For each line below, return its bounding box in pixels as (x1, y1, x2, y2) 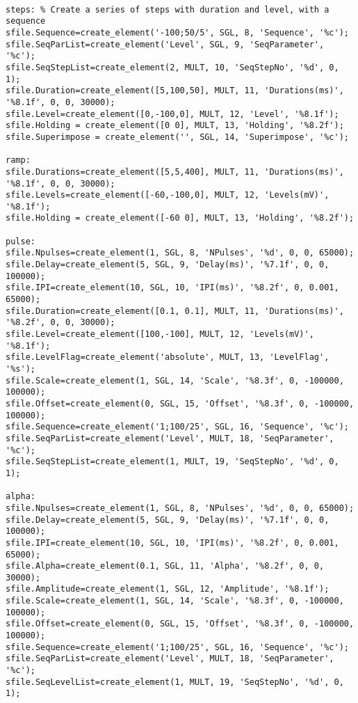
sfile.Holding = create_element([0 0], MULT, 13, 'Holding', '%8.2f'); (6, 120, 344, 131)
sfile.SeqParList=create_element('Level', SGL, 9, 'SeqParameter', (6, 39, 325, 49)
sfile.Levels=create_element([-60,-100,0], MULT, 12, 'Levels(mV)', (6, 190, 329, 200)
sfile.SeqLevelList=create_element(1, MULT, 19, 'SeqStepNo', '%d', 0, (6, 677, 344, 687)
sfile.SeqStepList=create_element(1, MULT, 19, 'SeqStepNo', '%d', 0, (6, 457, 339, 467)
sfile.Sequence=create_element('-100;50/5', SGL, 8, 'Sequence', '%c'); (6, 27, 349, 38)
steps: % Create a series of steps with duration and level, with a (6, 4, 329, 15)
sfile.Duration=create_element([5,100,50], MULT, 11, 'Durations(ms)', (6, 86, 344, 96)
